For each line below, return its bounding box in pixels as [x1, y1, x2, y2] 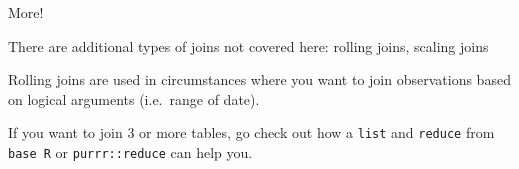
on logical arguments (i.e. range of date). [8, 88, 260, 109]
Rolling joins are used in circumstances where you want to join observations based [8, 69, 511, 90]
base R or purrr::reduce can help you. [8, 142, 253, 163]
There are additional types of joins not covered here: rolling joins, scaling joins [8, 35, 489, 56]
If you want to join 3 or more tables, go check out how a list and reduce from [8, 122, 495, 143]
